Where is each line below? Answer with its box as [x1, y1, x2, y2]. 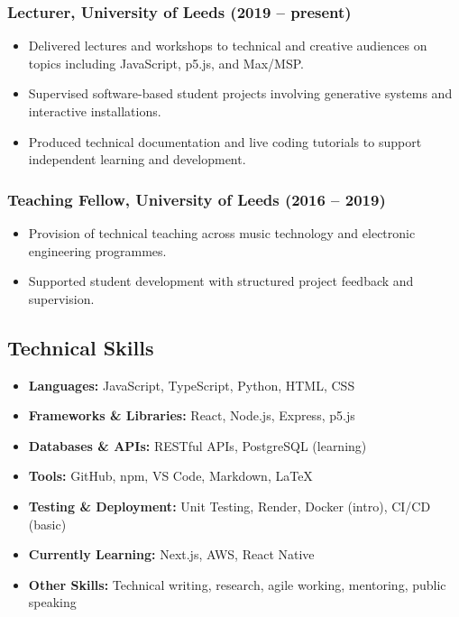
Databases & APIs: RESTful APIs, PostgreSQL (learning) [28, 436, 367, 455]
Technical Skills [7, 333, 154, 361]
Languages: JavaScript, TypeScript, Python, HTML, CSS [28, 375, 355, 394]
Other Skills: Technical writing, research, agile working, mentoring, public [28, 575, 446, 594]
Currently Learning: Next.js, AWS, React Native [28, 545, 315, 564]
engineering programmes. [28, 241, 167, 260]
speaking [28, 593, 77, 612]
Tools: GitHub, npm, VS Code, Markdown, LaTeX [28, 466, 313, 485]
